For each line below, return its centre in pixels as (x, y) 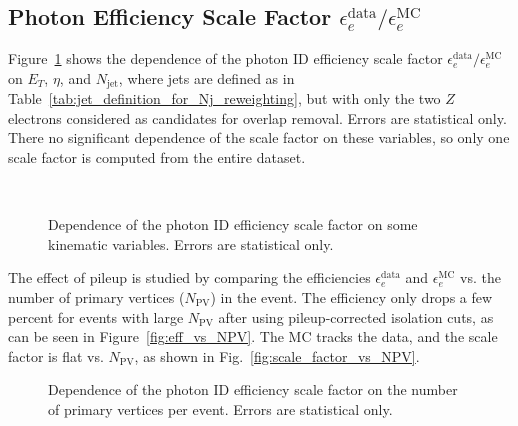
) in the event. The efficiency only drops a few (351, 297)
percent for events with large (96, 316)
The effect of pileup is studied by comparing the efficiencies (189, 277)
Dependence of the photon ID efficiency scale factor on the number (253, 389)
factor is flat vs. (56, 355)
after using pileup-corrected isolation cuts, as (356, 316)
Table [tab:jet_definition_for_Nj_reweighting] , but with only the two (224, 98)
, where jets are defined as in (206, 77)
